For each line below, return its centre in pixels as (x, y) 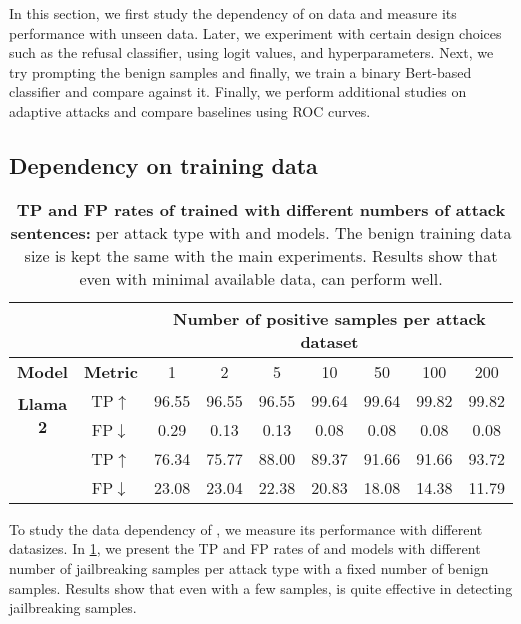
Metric (110, 371)
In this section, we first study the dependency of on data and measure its (233, 13)
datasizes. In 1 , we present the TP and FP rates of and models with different (245, 548)
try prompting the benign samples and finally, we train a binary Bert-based (240, 71)
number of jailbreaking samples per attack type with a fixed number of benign (249, 567)
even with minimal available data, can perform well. (261, 278)
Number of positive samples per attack (329, 318)
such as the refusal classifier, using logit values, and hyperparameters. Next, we (251, 52)
